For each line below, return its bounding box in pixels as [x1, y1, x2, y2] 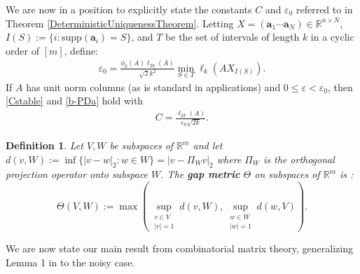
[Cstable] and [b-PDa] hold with [6, 93, 144, 108]
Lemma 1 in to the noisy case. [6, 255, 135, 270]
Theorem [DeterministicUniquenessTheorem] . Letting [6, 15, 234, 30]
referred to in [296, 2, 353, 16]
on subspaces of [254, 167, 320, 181]
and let [193, 138, 223, 153]
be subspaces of [109, 138, 174, 153]
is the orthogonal [263, 151, 335, 166]
